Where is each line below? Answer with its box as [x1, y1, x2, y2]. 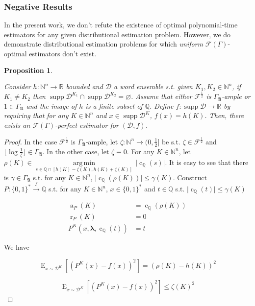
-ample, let [85, 136, 118, 146]
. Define [150, 100, 174, 111]
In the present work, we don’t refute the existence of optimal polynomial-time [4, 20, 238, 30]
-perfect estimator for [55, 119, 119, 130]
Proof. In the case [4, 136, 57, 146]
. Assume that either [131, 91, 192, 101]
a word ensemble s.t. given [114, 81, 193, 92]
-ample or [221, 91, 251, 101]
